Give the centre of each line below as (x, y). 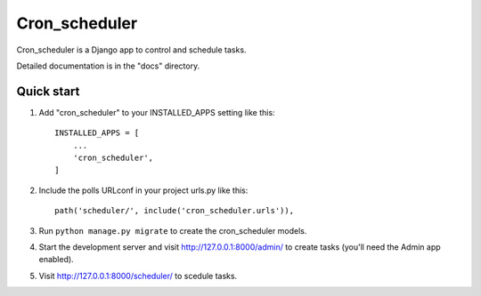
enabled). (57, 260)
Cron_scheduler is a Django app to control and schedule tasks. (131, 50)
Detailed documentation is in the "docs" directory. (108, 66)
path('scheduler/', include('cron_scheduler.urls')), (174, 211)
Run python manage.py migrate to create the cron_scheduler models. (173, 230)
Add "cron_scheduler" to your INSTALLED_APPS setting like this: (157, 112)
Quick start (48, 91)
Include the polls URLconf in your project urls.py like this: (143, 190)
